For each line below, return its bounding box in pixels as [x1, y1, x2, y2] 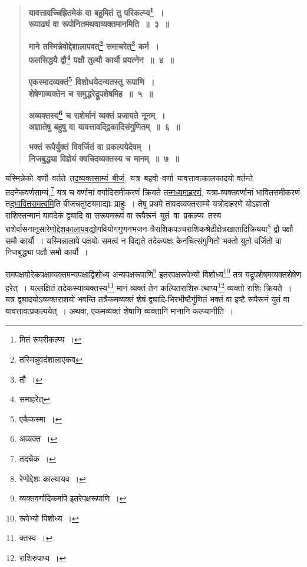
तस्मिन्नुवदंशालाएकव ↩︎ [19, 353, 82, 365]
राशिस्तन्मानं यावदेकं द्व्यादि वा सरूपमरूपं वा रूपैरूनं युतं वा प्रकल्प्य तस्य [5, 208, 222, 221]
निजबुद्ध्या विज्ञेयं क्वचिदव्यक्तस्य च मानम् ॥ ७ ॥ [28, 152, 179, 164]
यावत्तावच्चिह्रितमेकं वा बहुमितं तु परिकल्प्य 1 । [28, 5, 164, 18]
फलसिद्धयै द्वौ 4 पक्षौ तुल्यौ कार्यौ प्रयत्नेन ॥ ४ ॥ [28, 52, 174, 66]
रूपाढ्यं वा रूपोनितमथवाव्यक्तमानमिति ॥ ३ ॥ [28, 18, 170, 30]
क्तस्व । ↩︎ [19, 532, 53, 544]
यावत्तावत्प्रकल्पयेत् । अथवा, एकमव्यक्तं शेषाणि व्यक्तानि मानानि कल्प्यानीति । [5, 304, 234, 317]
